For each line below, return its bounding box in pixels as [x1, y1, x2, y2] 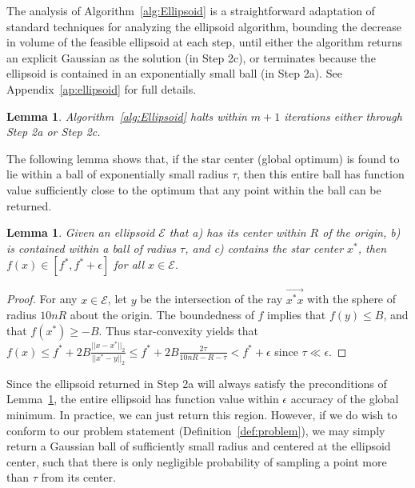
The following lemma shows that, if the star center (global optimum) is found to [6, 150, 400, 166]
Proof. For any [6, 290, 78, 307]
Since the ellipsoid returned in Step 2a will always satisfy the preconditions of [6, 374, 387, 391]
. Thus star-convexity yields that [98, 322, 258, 338]
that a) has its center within [169, 224, 306, 241]
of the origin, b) [322, 224, 401, 241]
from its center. [41, 469, 116, 486]
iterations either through [284, 107, 402, 124]
